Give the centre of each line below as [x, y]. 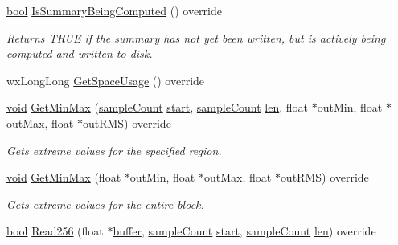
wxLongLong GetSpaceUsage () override [106, 80]
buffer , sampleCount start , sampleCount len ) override [244, 231]
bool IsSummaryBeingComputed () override [114, 10]
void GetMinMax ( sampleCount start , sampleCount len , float [158, 107]
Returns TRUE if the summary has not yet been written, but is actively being [196, 37]
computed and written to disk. [80, 53]
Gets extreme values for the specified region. [114, 150]
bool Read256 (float [55, 231]
